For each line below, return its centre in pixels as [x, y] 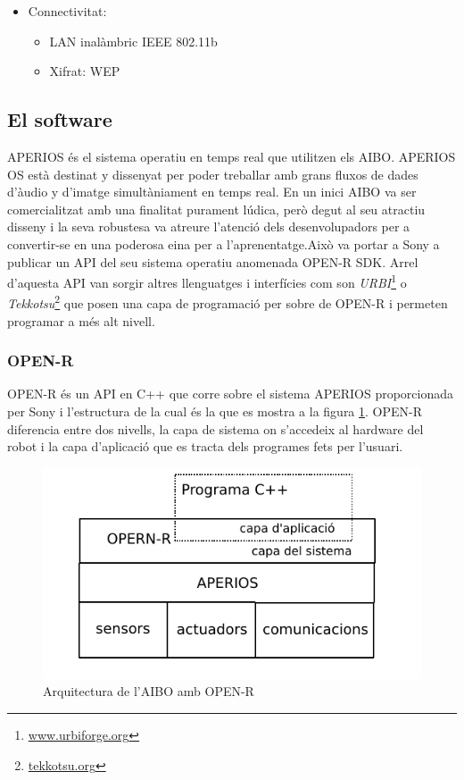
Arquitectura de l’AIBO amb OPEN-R [149, 691]
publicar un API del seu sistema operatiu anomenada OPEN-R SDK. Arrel [213, 261]
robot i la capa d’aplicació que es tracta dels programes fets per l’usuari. [205, 446]
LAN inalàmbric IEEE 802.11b [133, 41]
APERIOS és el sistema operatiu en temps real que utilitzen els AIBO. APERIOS [232, 156]
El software [60, 119]
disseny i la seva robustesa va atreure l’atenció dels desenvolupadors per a [209, 226]
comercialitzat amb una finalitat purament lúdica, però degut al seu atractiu [216, 209]
